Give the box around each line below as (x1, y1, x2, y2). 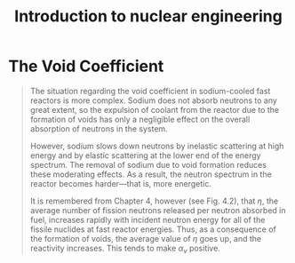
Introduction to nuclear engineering (13, 6, 283, 27)
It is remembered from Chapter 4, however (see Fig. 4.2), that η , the (29, 195, 279, 206)
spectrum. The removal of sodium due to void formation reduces (29, 159, 267, 170)
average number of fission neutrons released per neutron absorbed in (29, 204, 286, 215)
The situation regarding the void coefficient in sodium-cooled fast (29, 85, 271, 96)
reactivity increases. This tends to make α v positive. (29, 243, 221, 255)
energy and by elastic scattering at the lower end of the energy (29, 149, 261, 161)
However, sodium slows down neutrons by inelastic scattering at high (29, 140, 284, 151)
